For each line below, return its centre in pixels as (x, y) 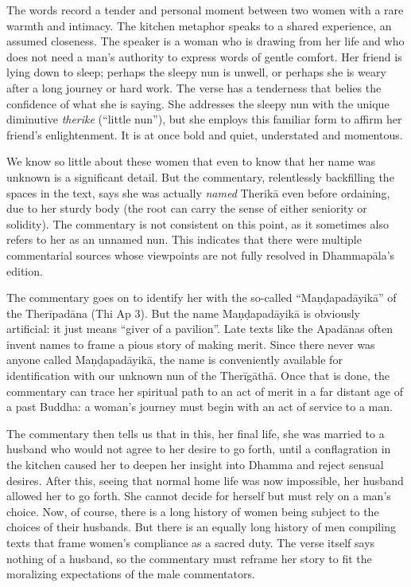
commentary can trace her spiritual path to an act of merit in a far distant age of (205, 391)
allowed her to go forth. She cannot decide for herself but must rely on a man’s (199, 496)
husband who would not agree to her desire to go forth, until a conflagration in (199, 449)
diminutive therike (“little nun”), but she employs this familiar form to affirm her (204, 119)
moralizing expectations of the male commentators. (131, 574)
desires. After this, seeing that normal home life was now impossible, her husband (205, 480)
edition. (25, 270)
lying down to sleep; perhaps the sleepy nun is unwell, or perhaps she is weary (196, 72)
